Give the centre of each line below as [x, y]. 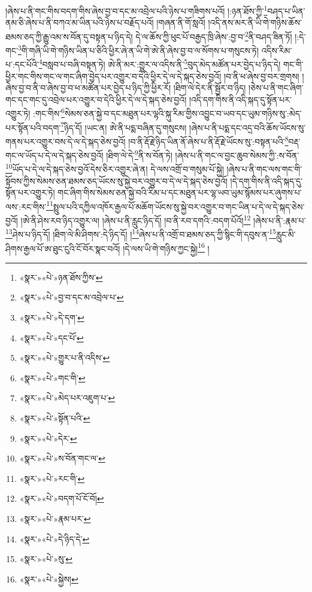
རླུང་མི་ [286, 234]
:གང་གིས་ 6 [49, 113]
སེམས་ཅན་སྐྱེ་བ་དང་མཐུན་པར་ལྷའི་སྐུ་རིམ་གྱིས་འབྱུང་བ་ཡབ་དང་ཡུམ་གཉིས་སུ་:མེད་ [183, 113]
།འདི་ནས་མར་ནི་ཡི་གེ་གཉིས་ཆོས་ [255, 22]
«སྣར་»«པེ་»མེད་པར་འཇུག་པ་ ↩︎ [67, 398]
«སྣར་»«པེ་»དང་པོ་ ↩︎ [52, 337]
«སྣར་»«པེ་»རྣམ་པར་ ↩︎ [55, 518]
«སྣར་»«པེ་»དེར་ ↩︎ [48, 438]
